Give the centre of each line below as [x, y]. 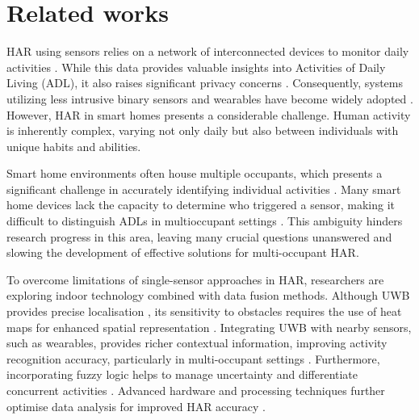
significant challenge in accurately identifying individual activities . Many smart [204, 189]
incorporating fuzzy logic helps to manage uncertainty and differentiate [182, 374]
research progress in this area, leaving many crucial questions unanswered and [199, 236]
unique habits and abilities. [74, 146]
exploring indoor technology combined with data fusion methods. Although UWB [208, 295]
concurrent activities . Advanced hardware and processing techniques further [196, 390]
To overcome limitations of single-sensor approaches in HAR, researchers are [195, 279]
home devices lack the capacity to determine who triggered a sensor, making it [201, 205]
